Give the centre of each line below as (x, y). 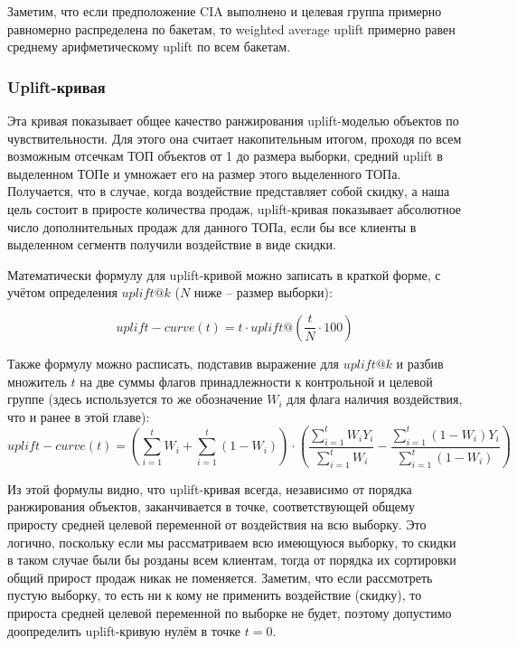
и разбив (420, 363)
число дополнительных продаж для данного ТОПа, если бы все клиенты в (212, 226)
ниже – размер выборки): (263, 292)
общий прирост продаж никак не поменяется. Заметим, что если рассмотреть (220, 577)
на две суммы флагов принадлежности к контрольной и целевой (256, 381)
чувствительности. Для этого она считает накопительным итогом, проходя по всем (235, 138)
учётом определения (62, 292)
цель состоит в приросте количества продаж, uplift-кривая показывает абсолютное (235, 208)
